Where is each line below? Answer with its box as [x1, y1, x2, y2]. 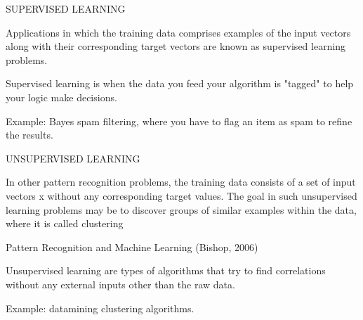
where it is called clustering [6, 216, 124, 231]
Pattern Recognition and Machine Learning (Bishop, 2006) [6, 239, 258, 254]
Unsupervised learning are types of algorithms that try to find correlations [6, 263, 326, 278]
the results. [6, 127, 53, 142]
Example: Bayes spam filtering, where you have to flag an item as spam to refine [6, 113, 352, 128]
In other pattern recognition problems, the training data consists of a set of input [6, 174, 356, 189]
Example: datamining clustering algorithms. [6, 300, 194, 315]
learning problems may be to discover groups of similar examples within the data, [6, 202, 357, 217]
